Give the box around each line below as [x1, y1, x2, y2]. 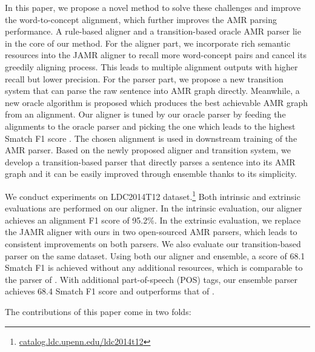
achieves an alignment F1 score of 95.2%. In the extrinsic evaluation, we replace [5, 213, 301, 226]
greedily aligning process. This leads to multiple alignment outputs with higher [5, 60, 298, 73]
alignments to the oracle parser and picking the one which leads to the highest [5, 119, 296, 132]
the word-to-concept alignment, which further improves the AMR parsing [5, 13, 277, 25]
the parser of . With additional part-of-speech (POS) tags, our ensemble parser [5, 273, 298, 285]
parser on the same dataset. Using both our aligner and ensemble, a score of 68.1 [5, 249, 305, 262]
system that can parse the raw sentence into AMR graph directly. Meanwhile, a [5, 84, 300, 97]
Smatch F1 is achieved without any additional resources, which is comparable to [5, 261, 303, 274]
